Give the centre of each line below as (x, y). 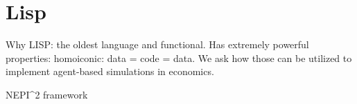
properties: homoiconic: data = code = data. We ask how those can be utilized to (179, 58)
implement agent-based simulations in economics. (110, 71)
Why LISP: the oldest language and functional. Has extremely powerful (157, 44)
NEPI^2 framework (47, 94)
